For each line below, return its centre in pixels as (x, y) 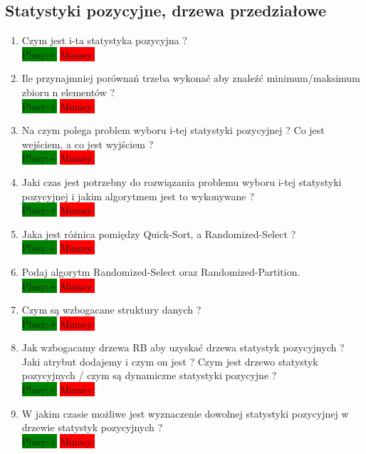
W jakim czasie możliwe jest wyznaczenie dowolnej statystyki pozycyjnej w (185, 413)
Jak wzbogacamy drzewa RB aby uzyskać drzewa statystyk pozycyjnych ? (183, 347)
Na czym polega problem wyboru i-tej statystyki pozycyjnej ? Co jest (173, 130)
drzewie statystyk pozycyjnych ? (92, 427)
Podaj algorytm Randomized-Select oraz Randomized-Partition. (161, 271)
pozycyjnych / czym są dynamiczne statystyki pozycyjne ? (149, 375)
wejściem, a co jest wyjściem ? (88, 144)
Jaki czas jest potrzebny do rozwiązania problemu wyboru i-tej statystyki (182, 181)
